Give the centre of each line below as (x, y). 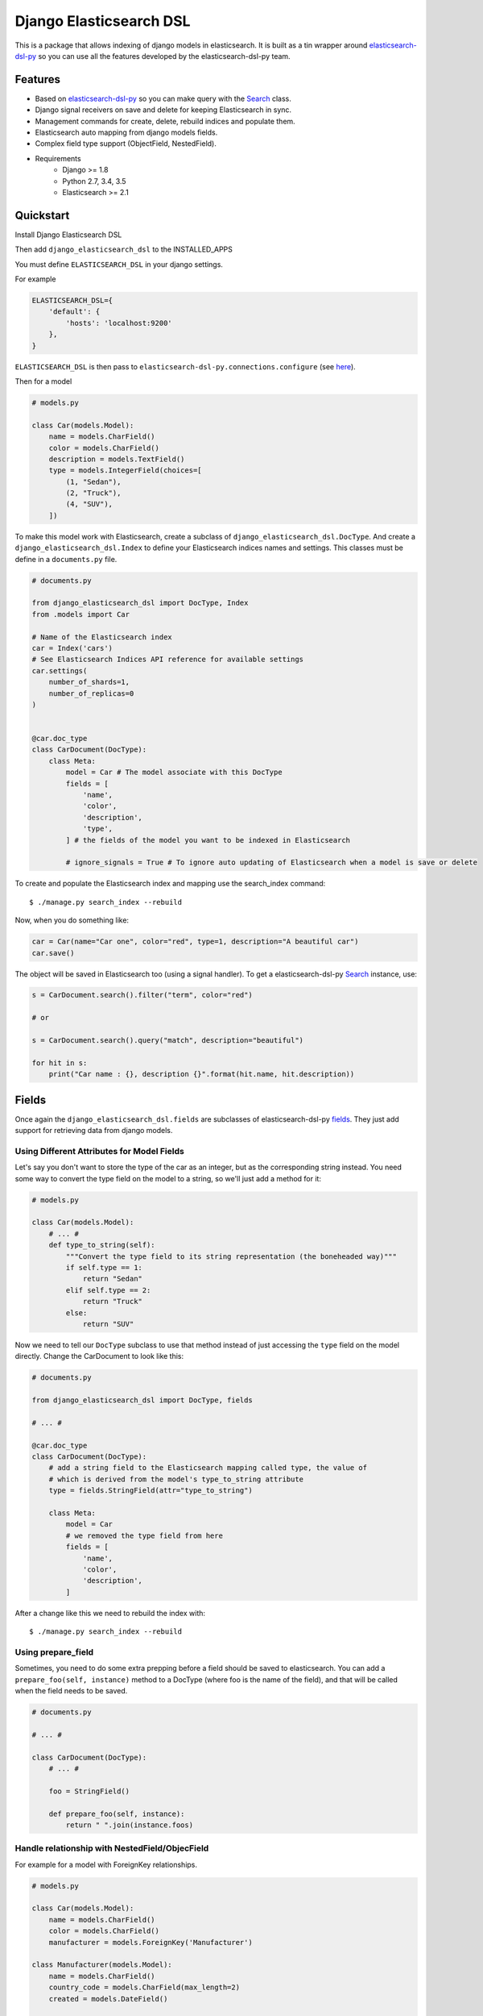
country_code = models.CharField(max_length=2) (144, 1987)
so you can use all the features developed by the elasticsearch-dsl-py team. (164, 56)
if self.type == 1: (104, 1267)
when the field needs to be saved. (71, 1691)
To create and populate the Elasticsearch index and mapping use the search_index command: (170, 884)
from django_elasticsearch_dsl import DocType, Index (140, 603)
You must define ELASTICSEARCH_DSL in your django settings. (119, 264)
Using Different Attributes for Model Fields (99, 1151)
